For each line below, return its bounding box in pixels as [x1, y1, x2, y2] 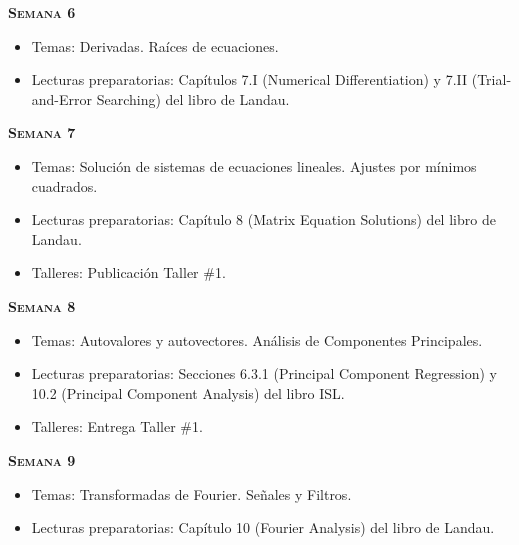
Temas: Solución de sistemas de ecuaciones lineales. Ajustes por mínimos [31, 155, 477, 176]
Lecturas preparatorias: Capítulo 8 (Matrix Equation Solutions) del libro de [31, 209, 496, 230]
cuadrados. [31, 175, 98, 196]
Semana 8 [8, 295, 76, 316]
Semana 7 [8, 122, 76, 143]
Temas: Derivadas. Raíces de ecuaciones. [31, 35, 279, 56]
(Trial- [471, 69, 512, 90]
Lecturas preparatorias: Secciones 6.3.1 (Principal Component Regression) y [31, 363, 497, 384]
